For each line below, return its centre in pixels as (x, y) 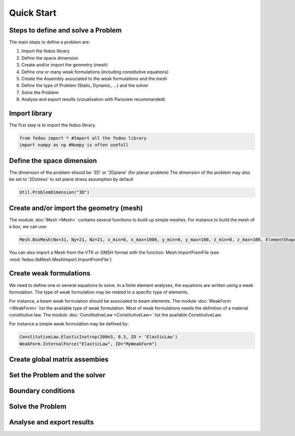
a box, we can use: (28, 227)
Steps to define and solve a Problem (65, 30)
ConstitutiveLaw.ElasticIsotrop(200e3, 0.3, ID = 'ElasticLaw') (99, 337)
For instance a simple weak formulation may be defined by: (69, 324)
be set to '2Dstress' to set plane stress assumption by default (71, 179)
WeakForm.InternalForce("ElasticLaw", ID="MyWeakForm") (88, 344)
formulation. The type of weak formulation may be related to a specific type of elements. (99, 292)
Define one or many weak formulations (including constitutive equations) (95, 72)
